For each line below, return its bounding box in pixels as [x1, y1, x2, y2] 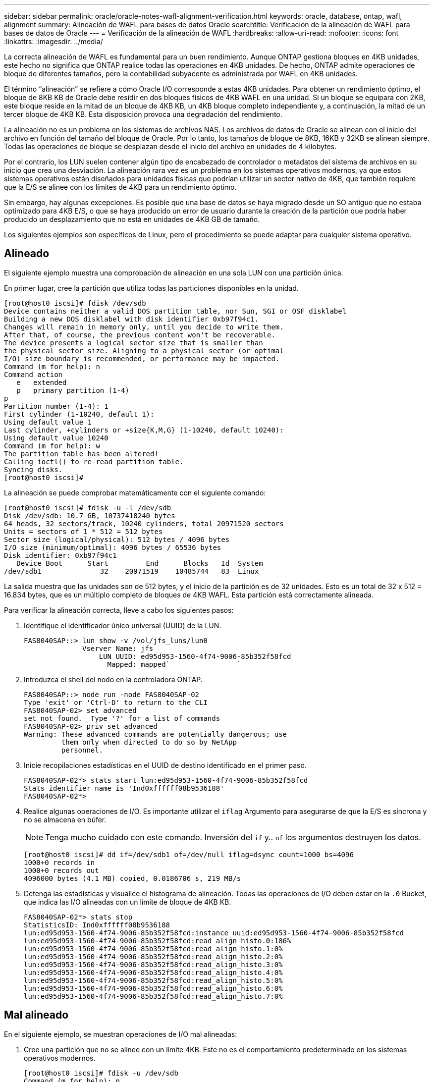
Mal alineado [4, 1009, 69, 1022]
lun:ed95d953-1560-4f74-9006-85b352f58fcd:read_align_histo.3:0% [24, 960, 283, 969]
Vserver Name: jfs [82, 644, 154, 652]
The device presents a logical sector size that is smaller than [4, 338, 263, 347]
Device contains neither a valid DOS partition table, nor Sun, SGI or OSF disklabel [4, 307, 347, 315]
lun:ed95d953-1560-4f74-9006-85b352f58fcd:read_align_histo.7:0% [24, 992, 283, 1000]
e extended [16, 378, 67, 386]
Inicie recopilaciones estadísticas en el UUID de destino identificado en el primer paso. [24, 760, 307, 769]
